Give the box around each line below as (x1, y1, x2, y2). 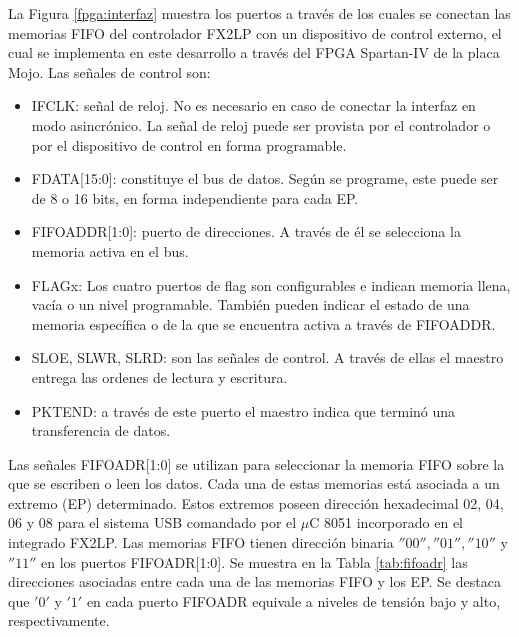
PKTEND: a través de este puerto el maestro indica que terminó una (31, 400, 456, 421)
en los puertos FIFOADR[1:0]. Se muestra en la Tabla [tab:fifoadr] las (40, 551, 468, 572)
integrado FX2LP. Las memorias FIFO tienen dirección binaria (8, 532, 394, 553)
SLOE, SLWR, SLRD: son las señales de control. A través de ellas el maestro (31, 347, 504, 368)
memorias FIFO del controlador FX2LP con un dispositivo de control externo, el (8, 22, 502, 43)
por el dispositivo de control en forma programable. (31, 134, 347, 155)
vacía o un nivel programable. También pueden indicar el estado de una (31, 294, 470, 315)
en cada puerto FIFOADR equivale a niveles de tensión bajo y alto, (86, 590, 501, 611)
